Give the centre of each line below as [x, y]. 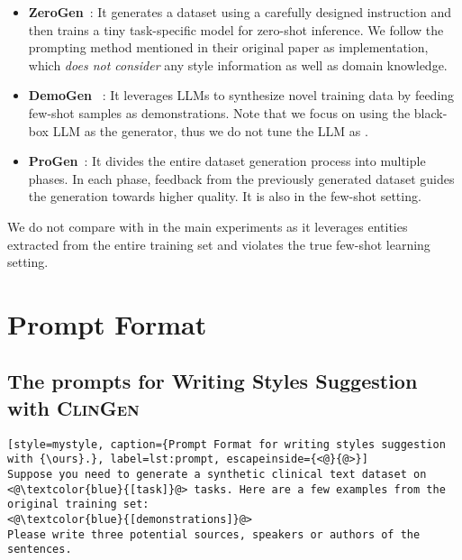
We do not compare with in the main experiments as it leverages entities [208, 226]
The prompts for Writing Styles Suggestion [213, 381]
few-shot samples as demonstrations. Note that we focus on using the [219, 112]
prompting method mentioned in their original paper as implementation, [228, 47]
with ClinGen [73, 407]
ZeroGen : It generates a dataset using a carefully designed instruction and [240, 12]
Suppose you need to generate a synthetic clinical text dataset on [217, 474]
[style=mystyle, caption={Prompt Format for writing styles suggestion [226, 444]
